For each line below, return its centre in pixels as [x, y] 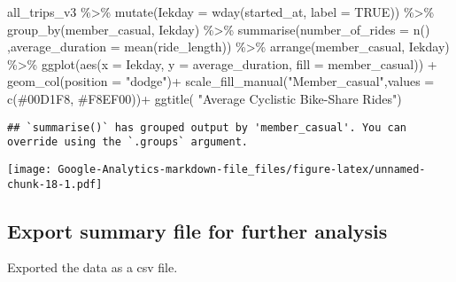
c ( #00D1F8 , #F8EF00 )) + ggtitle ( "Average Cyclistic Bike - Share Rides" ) [205, 98]
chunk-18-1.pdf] [55, 184]
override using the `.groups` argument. [128, 142]
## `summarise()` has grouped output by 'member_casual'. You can [207, 127]
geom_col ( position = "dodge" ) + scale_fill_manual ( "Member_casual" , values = [221, 81]
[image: [30, 169]
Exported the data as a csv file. [93, 267]
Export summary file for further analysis [197, 230]
